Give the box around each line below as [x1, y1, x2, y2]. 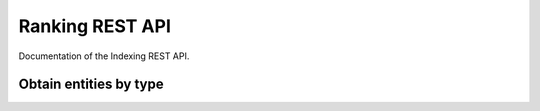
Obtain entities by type [18, 76, 164, 93]
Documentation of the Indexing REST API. [18, 50, 190, 62]
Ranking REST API [18, 15, 172, 37]
